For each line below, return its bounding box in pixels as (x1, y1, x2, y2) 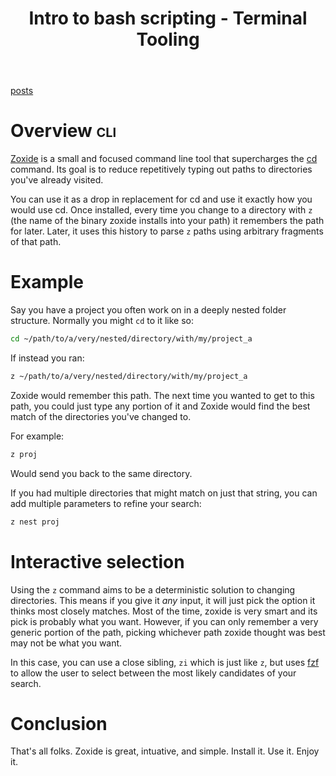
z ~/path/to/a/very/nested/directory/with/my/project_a (10, 371, 248, 381)
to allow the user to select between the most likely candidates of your (10, 667, 297, 679)
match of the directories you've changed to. (10, 410, 192, 422)
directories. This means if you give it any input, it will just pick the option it (10, 594, 316, 606)
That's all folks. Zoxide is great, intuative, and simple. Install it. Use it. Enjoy (10, 745, 320, 757)
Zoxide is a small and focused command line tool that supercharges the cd (10, 153, 318, 165)
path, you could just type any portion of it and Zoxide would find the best (10, 400, 311, 412)
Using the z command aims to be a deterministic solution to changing (10, 583, 296, 596)
